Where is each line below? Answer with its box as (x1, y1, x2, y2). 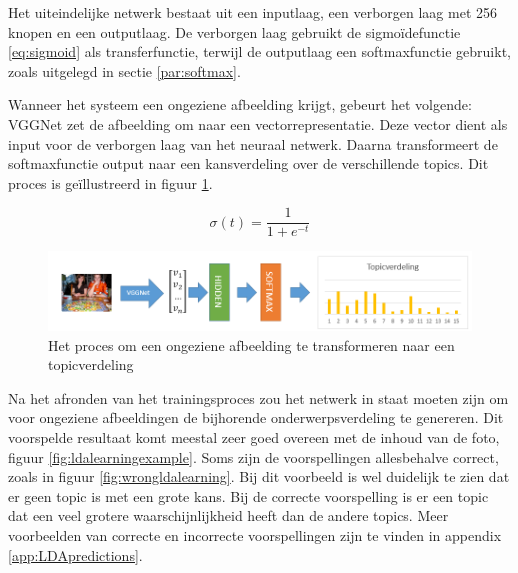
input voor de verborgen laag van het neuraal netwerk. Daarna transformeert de (8, 133, 498, 154)
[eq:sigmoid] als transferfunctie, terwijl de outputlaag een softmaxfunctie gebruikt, (8, 41, 511, 62)
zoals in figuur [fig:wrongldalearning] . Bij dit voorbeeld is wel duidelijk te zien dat (8, 466, 510, 487)
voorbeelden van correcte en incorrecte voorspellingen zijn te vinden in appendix (8, 525, 502, 546)
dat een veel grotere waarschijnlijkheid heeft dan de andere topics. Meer (8, 505, 449, 526)
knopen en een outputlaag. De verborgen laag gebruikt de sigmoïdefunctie (8, 21, 461, 42)
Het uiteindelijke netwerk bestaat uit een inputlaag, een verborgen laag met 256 (8, 2, 498, 22)
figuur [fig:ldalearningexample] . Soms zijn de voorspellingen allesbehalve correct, (8, 446, 499, 467)
